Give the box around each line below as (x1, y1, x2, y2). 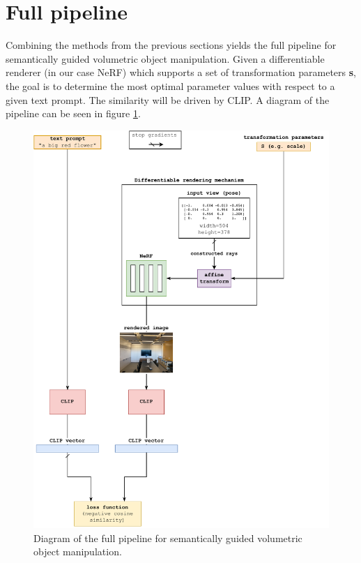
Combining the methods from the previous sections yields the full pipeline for (6, 38, 337, 52)
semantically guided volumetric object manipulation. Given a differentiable (6, 51, 325, 66)
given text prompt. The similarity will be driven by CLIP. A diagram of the (6, 92, 330, 107)
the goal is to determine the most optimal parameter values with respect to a (6, 78, 335, 93)
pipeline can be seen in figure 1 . (6, 106, 141, 121)
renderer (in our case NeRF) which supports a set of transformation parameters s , (6, 65, 357, 80)
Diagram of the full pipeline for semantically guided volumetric (33, 530, 302, 545)
